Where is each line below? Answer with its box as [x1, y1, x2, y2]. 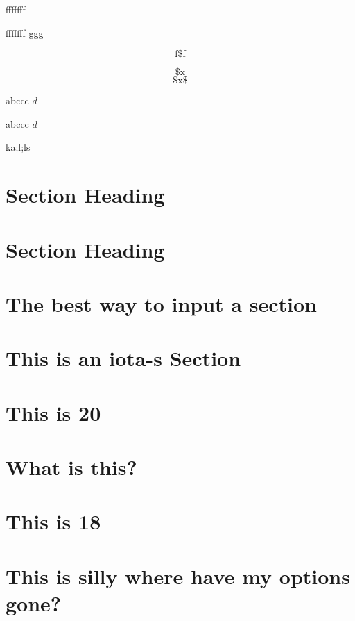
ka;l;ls [6, 140, 31, 154]
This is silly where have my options [6, 561, 350, 590]
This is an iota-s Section [6, 344, 241, 372]
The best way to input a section [6, 289, 317, 317]
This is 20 [6, 398, 101, 427]
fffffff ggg [6, 25, 44, 40]
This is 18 [6, 507, 101, 536]
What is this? [6, 453, 137, 481]
